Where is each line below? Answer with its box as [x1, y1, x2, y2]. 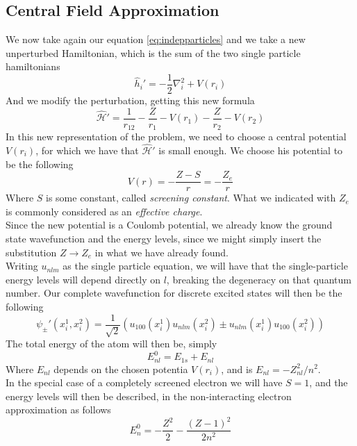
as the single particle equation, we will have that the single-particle [63, 258, 348, 273]
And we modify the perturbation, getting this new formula [6, 93, 255, 108]
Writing [6, 258, 38, 273]
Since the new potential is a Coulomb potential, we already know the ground [6, 217, 333, 232]
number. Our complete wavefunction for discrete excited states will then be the [6, 286, 342, 300]
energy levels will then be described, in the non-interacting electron [6, 388, 292, 403]
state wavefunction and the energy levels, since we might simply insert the [6, 231, 322, 245]
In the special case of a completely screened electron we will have [6, 375, 283, 390]
